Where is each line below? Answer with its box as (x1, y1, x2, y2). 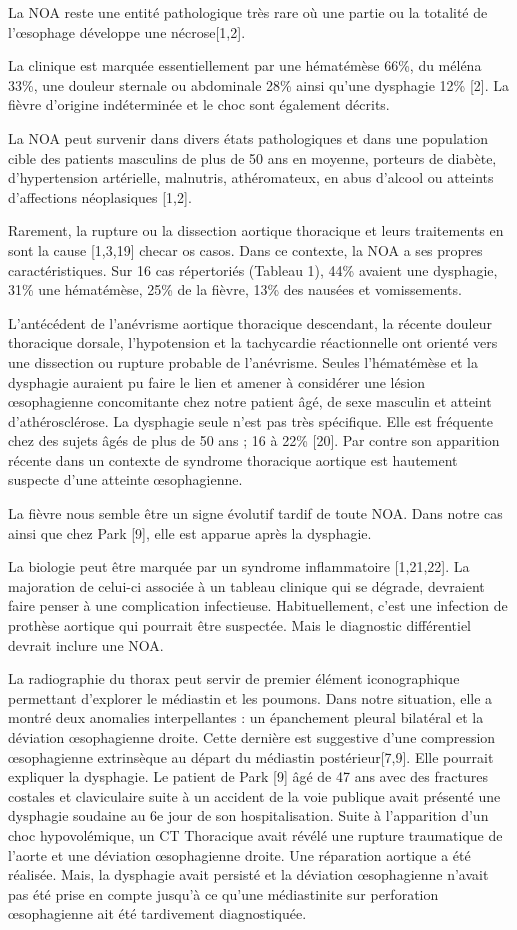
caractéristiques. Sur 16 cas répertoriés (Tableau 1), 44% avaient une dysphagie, (8, 259, 498, 280)
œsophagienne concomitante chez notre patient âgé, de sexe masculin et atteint (8, 391, 492, 412)
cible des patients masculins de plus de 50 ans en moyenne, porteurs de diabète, (8, 147, 497, 168)
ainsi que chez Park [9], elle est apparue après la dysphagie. (8, 522, 372, 543)
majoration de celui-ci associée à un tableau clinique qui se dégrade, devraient (8, 575, 485, 596)
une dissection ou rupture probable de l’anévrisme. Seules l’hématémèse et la (8, 351, 478, 372)
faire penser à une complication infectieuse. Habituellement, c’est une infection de (8, 595, 508, 616)
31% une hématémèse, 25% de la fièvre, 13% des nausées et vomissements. (8, 279, 462, 300)
